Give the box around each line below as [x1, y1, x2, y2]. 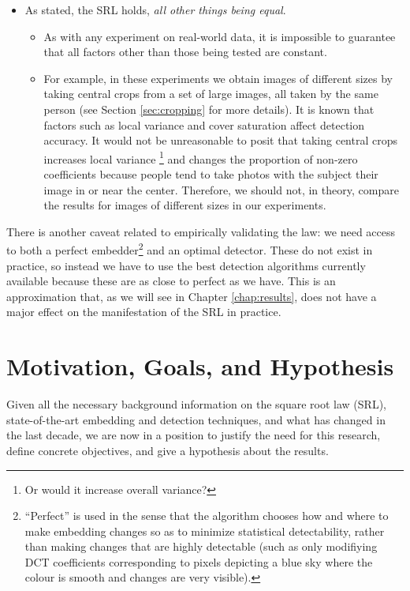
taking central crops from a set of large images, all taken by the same [43, 85, 378, 102]
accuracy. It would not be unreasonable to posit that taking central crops [43, 132, 397, 149]
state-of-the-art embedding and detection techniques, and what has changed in [6, 411, 386, 427]
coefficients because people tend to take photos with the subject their [43, 166, 378, 182]
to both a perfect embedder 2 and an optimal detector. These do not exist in [6, 239, 373, 258]
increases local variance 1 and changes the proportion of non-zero [43, 148, 358, 167]
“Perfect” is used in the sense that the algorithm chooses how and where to [24, 507, 389, 524]
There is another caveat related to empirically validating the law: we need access [6, 223, 396, 239]
